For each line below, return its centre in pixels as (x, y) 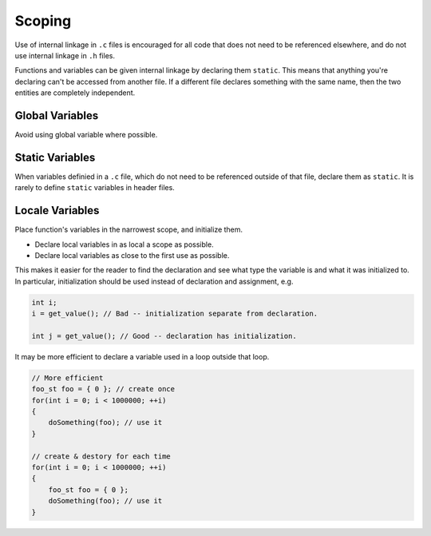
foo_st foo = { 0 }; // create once (103, 389)
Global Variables (57, 115)
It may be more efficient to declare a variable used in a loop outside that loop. (142, 356)
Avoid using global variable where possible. (86, 135)
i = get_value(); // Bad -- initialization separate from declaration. (175, 314)
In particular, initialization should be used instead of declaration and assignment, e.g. (154, 281)
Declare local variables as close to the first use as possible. (132, 255)
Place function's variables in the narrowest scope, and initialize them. (129, 230)
